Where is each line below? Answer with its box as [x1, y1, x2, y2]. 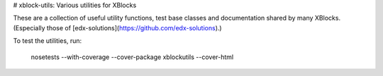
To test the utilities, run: [13, 37, 82, 45]
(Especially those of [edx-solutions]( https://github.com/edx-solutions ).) [13, 23, 223, 32]
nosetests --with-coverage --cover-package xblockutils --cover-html [30, 53, 234, 61]
